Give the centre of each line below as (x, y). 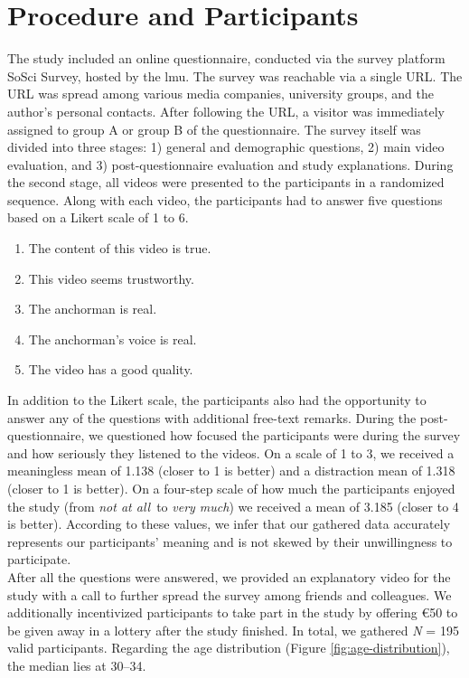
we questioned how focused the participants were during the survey (274, 435)
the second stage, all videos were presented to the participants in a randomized (226, 182)
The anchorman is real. (93, 309)
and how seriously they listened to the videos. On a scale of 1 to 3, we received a (231, 452)
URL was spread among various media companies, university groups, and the (220, 94)
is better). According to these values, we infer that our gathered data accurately (229, 524)
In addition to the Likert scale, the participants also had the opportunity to (217, 400)
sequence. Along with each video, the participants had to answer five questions (225, 199)
